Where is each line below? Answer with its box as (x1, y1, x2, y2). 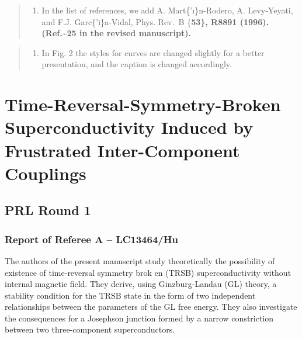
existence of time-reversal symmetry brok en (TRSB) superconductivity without (5, 266, 291, 278)
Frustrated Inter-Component (5, 138, 240, 162)
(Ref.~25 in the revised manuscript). (41, 27, 191, 39)
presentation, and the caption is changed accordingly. (41, 58, 232, 70)
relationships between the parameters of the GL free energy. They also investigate (5, 300, 297, 313)
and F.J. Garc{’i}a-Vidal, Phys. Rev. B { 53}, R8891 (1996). (41, 15, 269, 27)
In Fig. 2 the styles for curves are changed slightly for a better (41, 46, 265, 58)
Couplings (5, 161, 86, 185)
